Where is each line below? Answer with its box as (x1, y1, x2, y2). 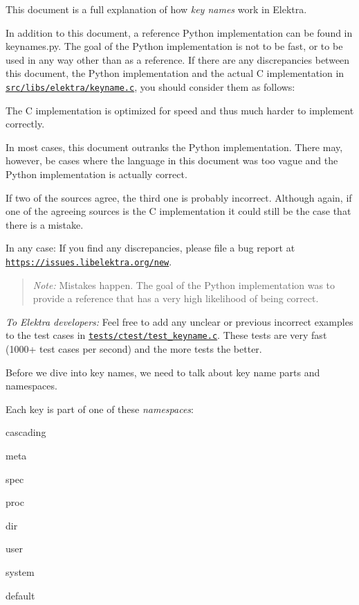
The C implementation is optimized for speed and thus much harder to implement (6, 103, 354, 117)
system (6, 565, 35, 579)
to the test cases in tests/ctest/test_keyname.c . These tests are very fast (6, 328, 327, 342)
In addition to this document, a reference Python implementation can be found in (6, 25, 353, 40)
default (6, 588, 35, 602)
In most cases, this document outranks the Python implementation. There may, (6, 139, 343, 154)
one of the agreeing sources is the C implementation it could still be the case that (6, 204, 351, 218)
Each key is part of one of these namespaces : (6, 401, 194, 416)
